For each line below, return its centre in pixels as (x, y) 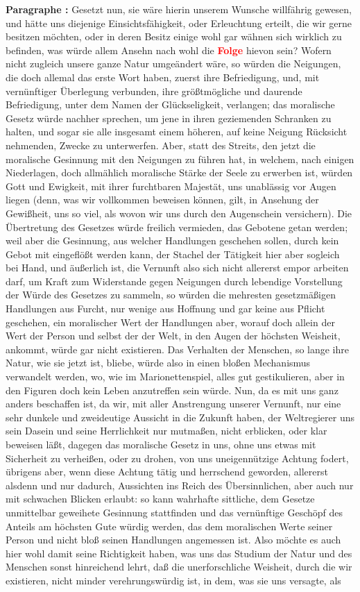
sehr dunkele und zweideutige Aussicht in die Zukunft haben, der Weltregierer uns (180, 417)
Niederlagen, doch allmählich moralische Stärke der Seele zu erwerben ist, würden (179, 172)
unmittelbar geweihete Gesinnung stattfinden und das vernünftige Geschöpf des (174, 512)
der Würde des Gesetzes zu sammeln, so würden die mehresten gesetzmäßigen (171, 295)
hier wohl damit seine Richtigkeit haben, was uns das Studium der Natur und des (179, 553)
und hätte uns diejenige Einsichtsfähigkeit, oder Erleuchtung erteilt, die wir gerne (179, 23)
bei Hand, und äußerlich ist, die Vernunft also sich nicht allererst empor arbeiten (177, 268)
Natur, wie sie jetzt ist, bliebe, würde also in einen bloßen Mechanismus (158, 363)
